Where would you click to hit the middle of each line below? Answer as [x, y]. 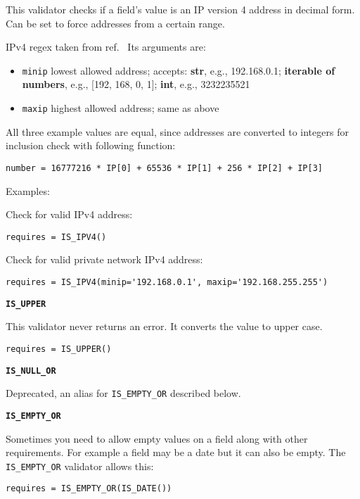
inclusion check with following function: [91, 145]
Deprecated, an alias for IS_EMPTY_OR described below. [123, 393]
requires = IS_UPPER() [59, 349]
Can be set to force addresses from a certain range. [115, 23]
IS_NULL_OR [31, 371]
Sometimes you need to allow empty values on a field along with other [157, 438]
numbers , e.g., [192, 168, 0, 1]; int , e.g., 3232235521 [136, 84]
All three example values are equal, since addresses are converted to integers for [177, 131]
